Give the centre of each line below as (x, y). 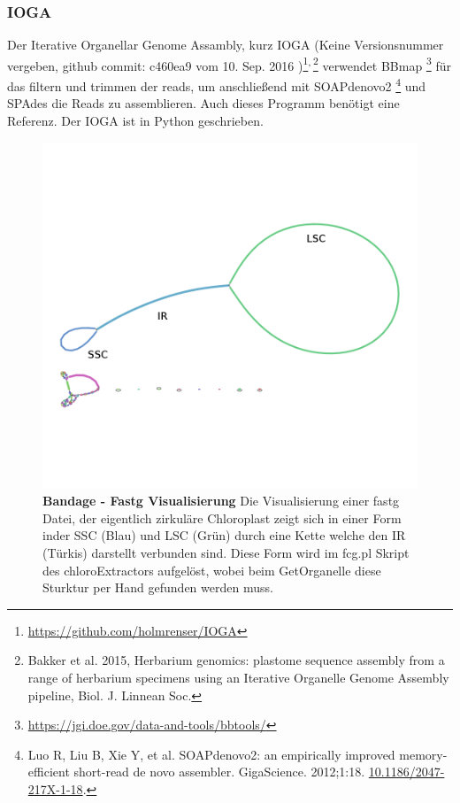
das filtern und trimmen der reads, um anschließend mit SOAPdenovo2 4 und (217, 85)
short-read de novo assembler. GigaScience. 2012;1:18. (219, 772)
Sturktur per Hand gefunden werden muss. (158, 587)
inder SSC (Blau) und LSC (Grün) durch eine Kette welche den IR (224, 535)
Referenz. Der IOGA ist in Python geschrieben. (135, 120)
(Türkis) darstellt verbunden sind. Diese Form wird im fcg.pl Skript (226, 552)
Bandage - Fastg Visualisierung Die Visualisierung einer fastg (221, 501)
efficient (49, 772)
